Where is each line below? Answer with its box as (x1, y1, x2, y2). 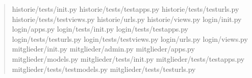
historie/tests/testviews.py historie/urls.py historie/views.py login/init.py (12, 13, 242, 24)
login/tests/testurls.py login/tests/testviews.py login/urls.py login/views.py (12, 33, 248, 44)
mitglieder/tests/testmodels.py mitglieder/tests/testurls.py (12, 63, 196, 74)
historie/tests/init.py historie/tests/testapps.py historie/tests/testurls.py (12, 4, 239, 14)
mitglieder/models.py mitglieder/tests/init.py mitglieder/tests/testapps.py (12, 53, 245, 64)
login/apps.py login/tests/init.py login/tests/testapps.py (12, 23, 188, 34)
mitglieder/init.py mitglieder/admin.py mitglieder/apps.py (12, 43, 195, 54)
